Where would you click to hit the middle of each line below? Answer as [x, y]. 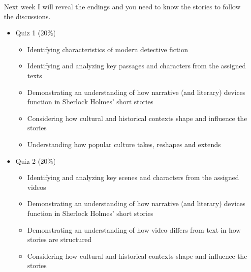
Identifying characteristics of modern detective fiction [108, 49]
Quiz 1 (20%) [36, 33]
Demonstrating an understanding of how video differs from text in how [134, 229]
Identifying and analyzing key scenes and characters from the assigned [133, 177]
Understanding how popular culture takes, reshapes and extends [124, 144]
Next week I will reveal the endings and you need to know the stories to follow [122, 6]
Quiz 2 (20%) [36, 161]
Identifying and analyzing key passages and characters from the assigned [137, 66]
